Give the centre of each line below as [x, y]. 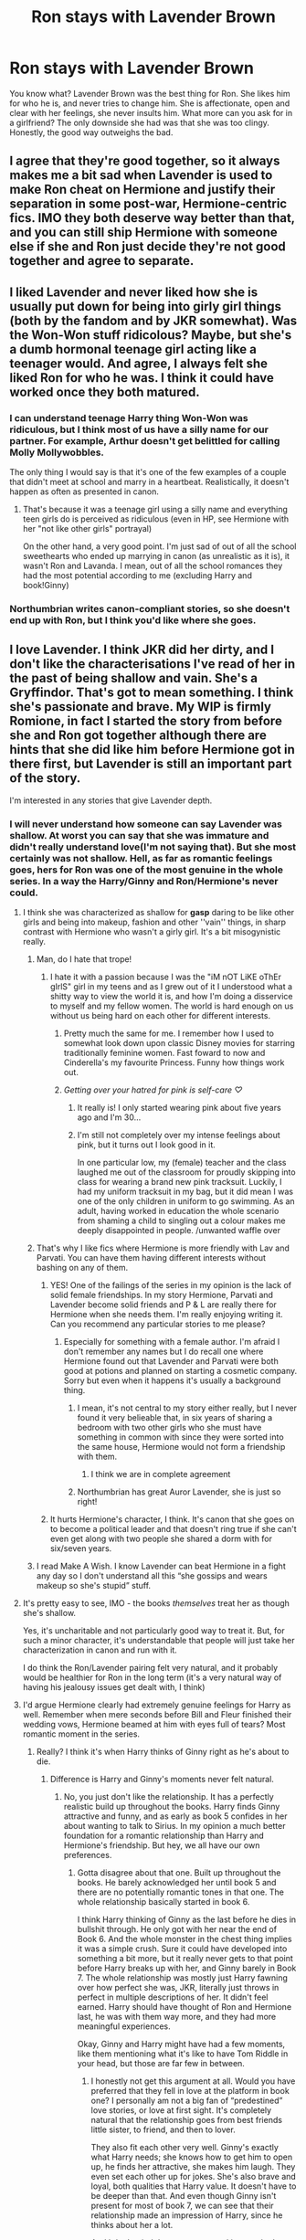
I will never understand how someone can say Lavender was [146, 824]
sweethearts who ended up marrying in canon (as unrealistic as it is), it [156, 556]
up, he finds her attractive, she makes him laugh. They [193, 2167]
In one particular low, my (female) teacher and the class [182, 1163]
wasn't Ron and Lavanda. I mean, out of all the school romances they [153, 566]
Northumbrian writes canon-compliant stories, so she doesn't [150, 608]
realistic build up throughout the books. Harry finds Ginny [172, 1807]
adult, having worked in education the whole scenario [178, 1211]
